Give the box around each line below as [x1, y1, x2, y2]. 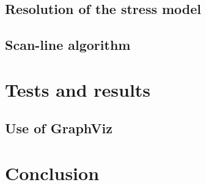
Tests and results [5, 77, 151, 102]
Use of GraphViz [5, 119, 112, 138]
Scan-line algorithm [5, 35, 131, 54]
